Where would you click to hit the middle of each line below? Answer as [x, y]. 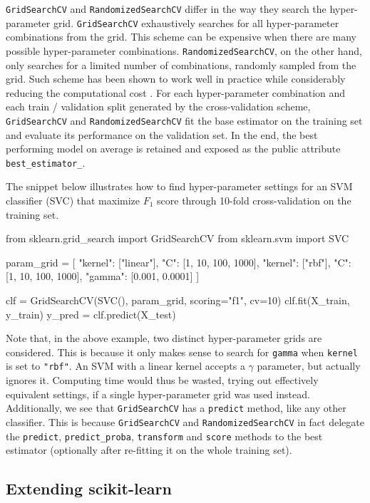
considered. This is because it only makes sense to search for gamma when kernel [182, 352]
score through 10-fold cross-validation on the [254, 201]
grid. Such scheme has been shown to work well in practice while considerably [176, 79]
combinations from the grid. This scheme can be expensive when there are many [181, 37]
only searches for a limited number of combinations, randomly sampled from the [181, 64]
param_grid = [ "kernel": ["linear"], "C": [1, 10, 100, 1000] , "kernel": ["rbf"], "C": [179, 262]
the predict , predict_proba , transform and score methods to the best [164, 436]
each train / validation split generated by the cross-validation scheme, [158, 107]
